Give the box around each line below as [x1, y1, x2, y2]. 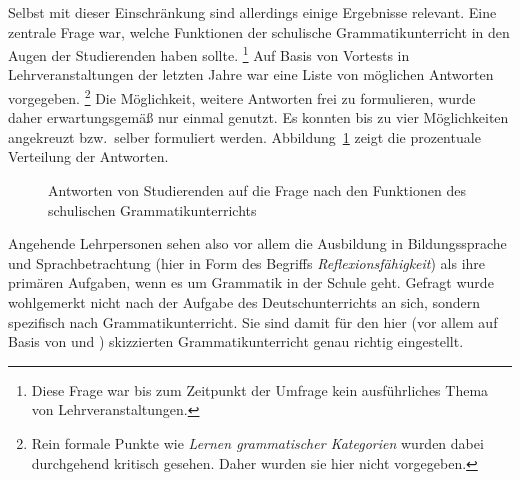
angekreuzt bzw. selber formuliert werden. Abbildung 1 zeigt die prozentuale [8, 126, 481, 147]
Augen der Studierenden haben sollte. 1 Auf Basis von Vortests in [8, 42, 410, 65]
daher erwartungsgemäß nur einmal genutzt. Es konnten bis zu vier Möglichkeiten [8, 107, 509, 128]
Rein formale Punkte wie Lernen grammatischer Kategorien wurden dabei [31, 433, 484, 453]
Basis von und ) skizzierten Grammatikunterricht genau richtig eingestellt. [8, 331, 464, 352]
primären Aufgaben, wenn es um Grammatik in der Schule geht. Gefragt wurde [8, 272, 494, 293]
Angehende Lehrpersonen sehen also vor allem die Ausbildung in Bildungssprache [8, 233, 507, 254]
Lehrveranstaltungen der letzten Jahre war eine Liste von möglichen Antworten [8, 64, 494, 85]
